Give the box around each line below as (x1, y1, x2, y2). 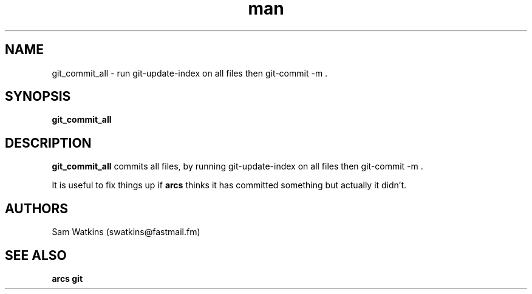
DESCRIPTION (5, 135, 92, 151)
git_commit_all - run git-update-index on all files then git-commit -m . (52, 67, 328, 78)
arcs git (52, 273, 83, 284)
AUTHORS (5, 200, 69, 216)
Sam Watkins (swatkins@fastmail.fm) (52, 227, 200, 238)
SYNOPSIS (5, 89, 71, 104)
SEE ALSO (5, 247, 67, 263)
